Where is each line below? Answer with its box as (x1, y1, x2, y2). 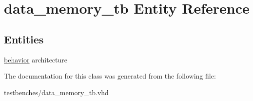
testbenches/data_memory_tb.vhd (4, 87, 109, 97)
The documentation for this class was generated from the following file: (4, 71, 216, 81)
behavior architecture (4, 54, 68, 64)
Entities (4, 31, 44, 46)
